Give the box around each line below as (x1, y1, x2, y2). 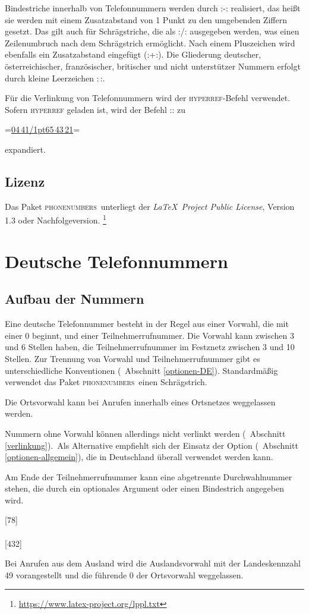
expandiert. (5, 143, 46, 155)
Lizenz (5, 172, 45, 190)
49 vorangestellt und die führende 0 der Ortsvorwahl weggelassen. (5, 568, 244, 581)
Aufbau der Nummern (5, 289, 144, 308)
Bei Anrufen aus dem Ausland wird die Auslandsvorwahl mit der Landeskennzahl (5, 557, 301, 569)
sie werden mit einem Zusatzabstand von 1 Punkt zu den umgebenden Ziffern (5, 13, 287, 26)
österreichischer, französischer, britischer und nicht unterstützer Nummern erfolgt (5, 59, 301, 72)
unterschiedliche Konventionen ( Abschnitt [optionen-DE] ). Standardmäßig (5, 364, 278, 376)
